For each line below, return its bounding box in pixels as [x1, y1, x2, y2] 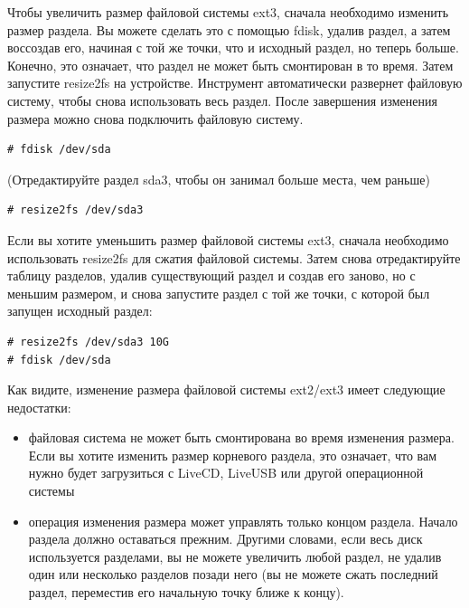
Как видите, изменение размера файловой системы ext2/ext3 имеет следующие [7, 380, 446, 399]
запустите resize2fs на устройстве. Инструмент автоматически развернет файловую [7, 73, 463, 92]
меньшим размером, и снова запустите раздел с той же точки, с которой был [7, 283, 430, 302]
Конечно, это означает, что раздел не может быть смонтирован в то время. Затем [7, 55, 454, 74]
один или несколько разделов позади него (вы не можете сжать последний [28, 565, 438, 584]
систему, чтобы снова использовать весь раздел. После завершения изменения [7, 90, 437, 109]
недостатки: [7, 397, 71, 416]
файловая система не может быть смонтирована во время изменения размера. [28, 428, 455, 447]
